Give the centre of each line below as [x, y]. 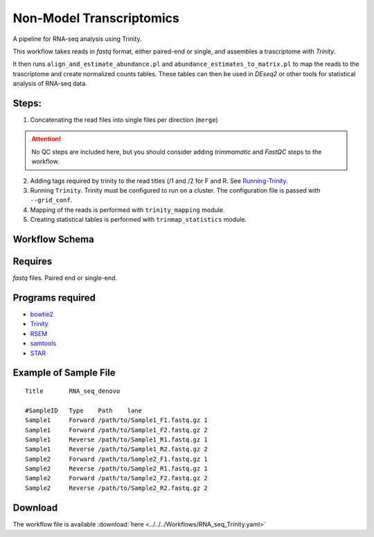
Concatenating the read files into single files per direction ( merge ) [124, 120]
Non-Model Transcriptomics [96, 18]
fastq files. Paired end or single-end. [65, 278]
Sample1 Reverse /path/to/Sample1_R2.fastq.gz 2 [116, 449]
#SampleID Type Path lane [83, 410]
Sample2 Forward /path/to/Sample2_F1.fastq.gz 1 [116, 459]
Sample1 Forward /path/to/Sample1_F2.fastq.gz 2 [116, 430]
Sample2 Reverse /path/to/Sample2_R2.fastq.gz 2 [116, 488]
